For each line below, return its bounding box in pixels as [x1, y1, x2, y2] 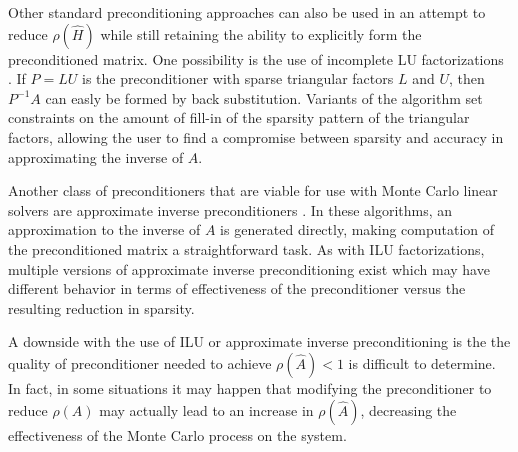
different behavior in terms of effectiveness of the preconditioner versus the [8, 278, 466, 299]
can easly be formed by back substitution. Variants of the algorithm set [45, 87, 483, 108]
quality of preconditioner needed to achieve [8, 352, 272, 373]
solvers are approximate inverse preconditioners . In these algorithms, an [8, 199, 453, 220]
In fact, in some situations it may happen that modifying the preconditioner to [8, 377, 492, 398]
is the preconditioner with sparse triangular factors [81, 68, 394, 89]
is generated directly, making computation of [220, 219, 495, 240]
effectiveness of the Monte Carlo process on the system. [8, 424, 347, 445]
